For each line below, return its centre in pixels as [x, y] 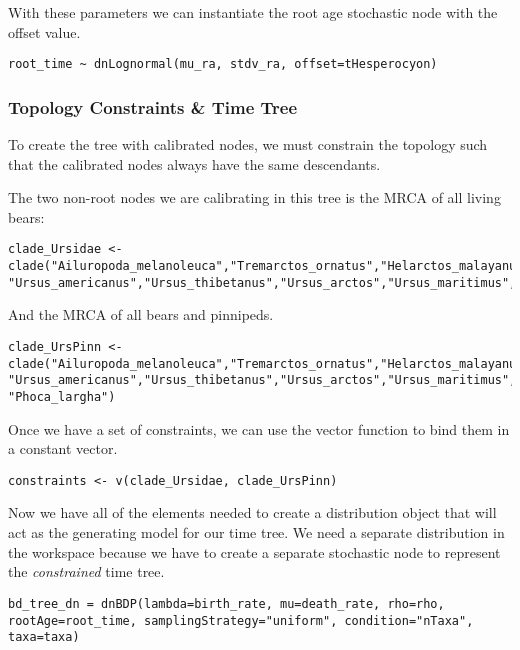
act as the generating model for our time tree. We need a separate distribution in [256, 532]
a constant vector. [63, 448]
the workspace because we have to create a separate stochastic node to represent [254, 551]
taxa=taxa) [44, 637]
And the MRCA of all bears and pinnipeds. [141, 314]
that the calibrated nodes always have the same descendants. [194, 163]
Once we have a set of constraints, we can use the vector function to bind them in [259, 428]
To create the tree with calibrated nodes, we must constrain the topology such [248, 144]
